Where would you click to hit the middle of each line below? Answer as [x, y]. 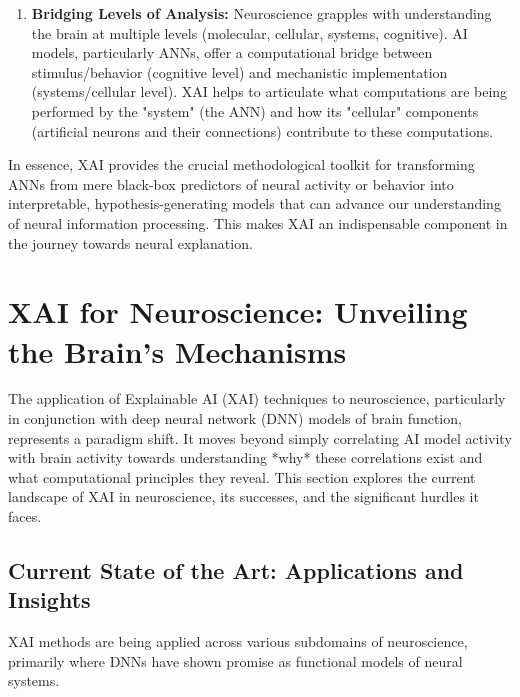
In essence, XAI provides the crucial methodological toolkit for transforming [241, 164]
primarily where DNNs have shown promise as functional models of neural [235, 660]
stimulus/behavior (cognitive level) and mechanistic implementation [239, 71]
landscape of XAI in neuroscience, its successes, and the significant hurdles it [243, 496]
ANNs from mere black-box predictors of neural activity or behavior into [231, 183]
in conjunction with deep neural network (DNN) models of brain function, [235, 418]
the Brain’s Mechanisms [177, 350]
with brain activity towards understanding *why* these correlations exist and [245, 457]
